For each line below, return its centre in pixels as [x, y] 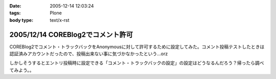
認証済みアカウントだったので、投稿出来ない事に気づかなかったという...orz [89, 54]
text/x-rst [60, 20]
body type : [21, 20]
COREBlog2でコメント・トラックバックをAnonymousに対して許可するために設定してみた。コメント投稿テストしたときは [137, 47]
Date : [15, 6]
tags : [15, 13]
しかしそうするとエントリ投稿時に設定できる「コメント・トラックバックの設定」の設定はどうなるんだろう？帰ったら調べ [137, 63]
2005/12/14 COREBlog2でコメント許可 [71, 35]
